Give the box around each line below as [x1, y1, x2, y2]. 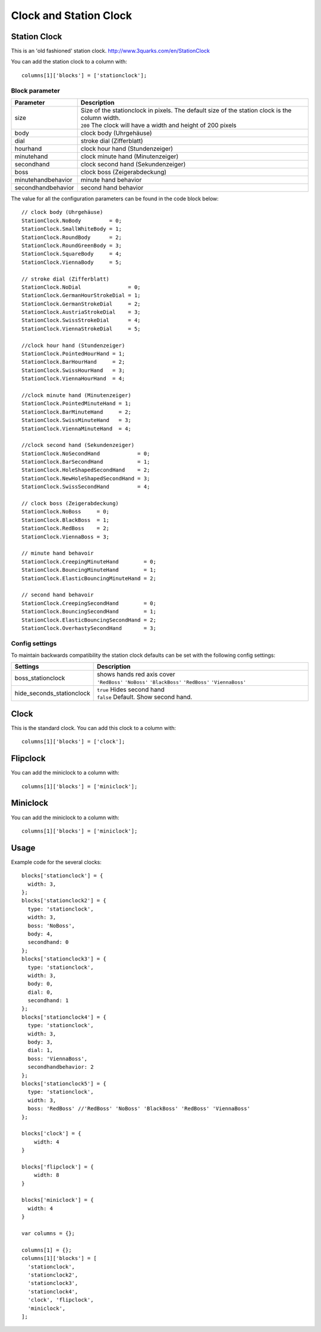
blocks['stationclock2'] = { [21, 898, 106, 904]
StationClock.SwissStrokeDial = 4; [21, 317, 141, 324]
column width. [80, 114, 121, 122]
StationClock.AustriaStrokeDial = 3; [21, 309, 141, 316]
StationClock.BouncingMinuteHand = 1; [21, 566, 157, 574]
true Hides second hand [96, 685, 165, 694]
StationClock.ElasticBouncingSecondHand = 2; [21, 616, 157, 624]
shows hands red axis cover [96, 670, 175, 679]
